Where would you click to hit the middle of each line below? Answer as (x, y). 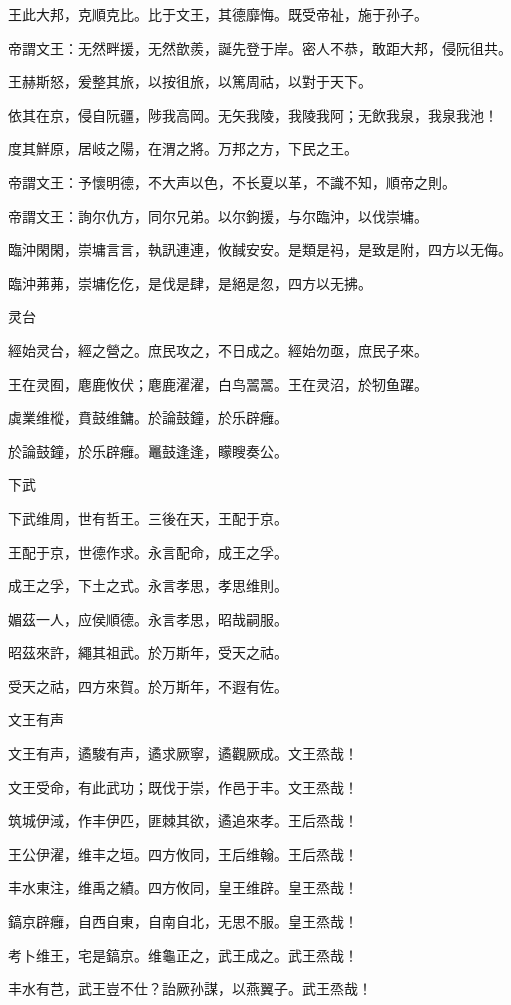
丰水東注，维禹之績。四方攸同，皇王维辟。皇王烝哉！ (183, 887)
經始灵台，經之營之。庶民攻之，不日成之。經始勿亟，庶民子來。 (218, 349)
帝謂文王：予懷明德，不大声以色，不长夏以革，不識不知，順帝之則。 (232, 181)
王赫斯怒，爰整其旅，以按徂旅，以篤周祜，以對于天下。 (190, 81)
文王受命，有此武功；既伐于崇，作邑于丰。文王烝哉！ (183, 786)
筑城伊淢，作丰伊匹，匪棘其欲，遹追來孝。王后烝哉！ (183, 820)
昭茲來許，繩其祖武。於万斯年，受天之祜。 (148, 652)
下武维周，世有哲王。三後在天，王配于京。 (148, 517)
